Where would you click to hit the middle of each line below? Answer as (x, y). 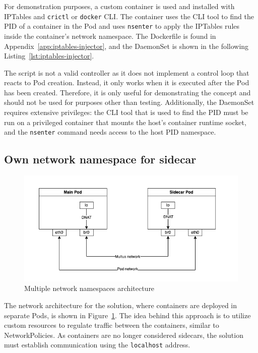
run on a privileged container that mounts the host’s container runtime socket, (125, 122)
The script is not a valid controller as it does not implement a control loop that (127, 72)
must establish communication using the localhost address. (97, 345)
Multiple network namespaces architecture (89, 288)
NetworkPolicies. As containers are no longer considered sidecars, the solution (124, 335)
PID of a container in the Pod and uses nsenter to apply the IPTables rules (122, 26)
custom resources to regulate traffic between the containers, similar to (112, 325)
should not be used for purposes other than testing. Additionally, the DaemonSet (129, 102)
